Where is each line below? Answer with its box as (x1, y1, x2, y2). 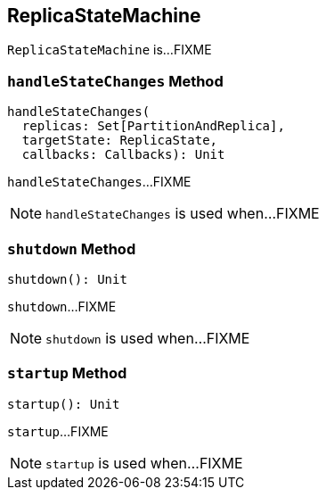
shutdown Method (7, 239, 136, 258)
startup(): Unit (7, 396, 120, 411)
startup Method (7, 364, 127, 383)
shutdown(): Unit (7, 271, 127, 286)
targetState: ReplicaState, (21, 133, 218, 148)
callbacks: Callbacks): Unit (21, 147, 225, 162)
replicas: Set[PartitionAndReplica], (21, 119, 285, 134)
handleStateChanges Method (7, 71, 224, 90)
